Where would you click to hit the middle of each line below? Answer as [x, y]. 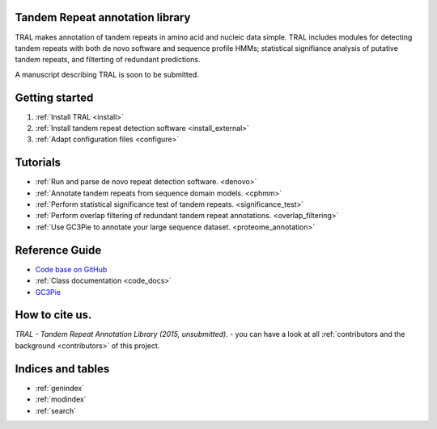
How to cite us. [53, 315]
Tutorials [38, 163]
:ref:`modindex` [61, 399]
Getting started [54, 97]
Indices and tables [62, 369]
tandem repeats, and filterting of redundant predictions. [108, 60]
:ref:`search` [56, 410]
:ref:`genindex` [60, 388]
